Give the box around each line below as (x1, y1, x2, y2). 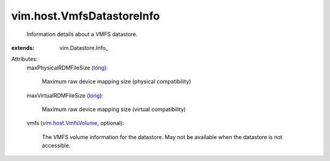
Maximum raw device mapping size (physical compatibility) (42, 78, 191, 85)
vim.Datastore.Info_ (59, 44, 109, 51)
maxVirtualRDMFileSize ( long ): (26, 91, 104, 99)
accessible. (42, 142, 71, 149)
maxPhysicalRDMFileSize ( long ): (26, 64, 108, 71)
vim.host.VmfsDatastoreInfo (11, 9, 160, 23)
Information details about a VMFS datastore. (26, 30, 138, 38)
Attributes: (11, 55, 38, 63)
